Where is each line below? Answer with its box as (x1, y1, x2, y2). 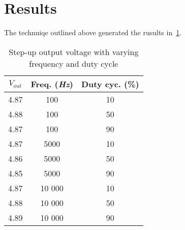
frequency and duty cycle (29, 57, 118, 69)
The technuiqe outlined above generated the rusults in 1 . (4, 27, 182, 38)
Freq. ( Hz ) (30, 78, 73, 90)
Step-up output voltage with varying (9, 45, 139, 58)
